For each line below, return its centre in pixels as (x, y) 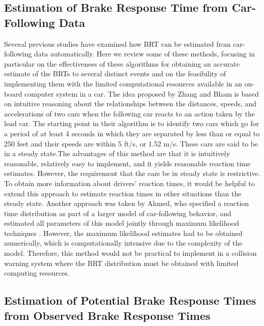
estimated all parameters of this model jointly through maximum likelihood (122, 223)
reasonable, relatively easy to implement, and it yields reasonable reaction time (127, 163)
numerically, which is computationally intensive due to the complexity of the (123, 243)
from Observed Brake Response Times (107, 315)
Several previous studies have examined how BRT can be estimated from (118, 43)
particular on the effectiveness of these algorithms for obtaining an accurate (122, 63)
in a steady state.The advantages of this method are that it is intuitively (117, 153)
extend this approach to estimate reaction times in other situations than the (123, 193)
